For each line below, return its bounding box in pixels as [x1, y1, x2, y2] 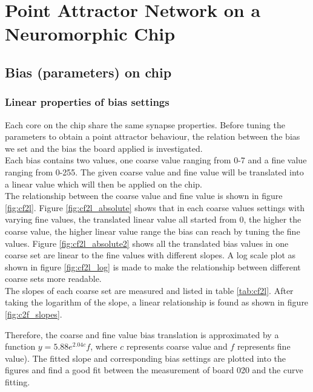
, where [90, 340, 117, 353]
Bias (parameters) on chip [5, 62, 172, 81]
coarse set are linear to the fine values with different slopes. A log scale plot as [5, 249, 296, 261]
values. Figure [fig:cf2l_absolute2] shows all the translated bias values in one [5, 237, 289, 249]
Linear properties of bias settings [5, 94, 170, 109]
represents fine [237, 340, 291, 353]
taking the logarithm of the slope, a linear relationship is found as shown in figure [5, 296, 309, 309]
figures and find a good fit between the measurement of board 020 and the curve [5, 364, 303, 376]
